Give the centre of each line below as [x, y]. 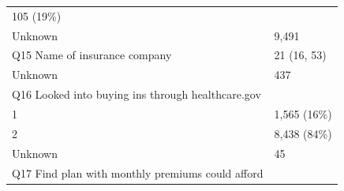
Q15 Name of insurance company [92, 55]
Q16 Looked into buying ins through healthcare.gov [136, 94]
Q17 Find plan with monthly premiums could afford [138, 172]
